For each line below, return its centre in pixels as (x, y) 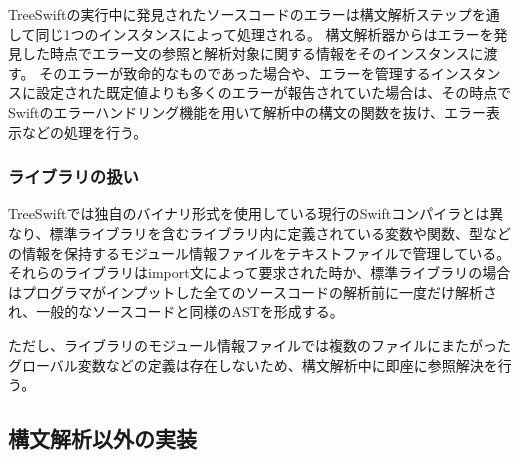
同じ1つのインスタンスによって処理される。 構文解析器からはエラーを (264, 33)
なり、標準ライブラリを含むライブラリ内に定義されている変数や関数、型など (260, 232)
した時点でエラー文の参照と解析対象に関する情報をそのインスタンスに (252, 53)
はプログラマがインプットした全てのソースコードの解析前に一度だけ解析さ (252, 291)
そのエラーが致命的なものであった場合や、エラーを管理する (235, 72)
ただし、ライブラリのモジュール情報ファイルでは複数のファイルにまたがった (260, 344)
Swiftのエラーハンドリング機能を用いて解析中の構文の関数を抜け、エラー (247, 111)
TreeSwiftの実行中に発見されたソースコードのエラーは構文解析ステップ (240, 14)
